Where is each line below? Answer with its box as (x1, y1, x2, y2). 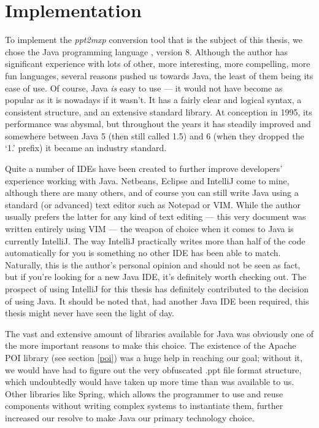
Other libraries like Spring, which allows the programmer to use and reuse (5, 387, 283, 400)
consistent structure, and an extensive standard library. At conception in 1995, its (5, 105, 312, 118)
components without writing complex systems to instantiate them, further (5, 399, 283, 412)
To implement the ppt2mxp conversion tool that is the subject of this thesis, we (5, 33, 302, 46)
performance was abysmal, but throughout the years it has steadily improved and (5, 117, 311, 130)
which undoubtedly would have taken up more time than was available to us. (5, 375, 294, 388)
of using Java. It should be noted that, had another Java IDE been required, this (5, 294, 309, 307)
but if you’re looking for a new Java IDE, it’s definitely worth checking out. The (5, 270, 307, 283)
